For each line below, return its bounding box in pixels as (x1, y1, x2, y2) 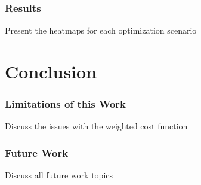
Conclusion (5, 59, 97, 83)
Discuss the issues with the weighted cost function (5, 120, 188, 132)
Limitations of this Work (5, 96, 126, 111)
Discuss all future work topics (5, 169, 113, 181)
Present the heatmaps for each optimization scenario (5, 24, 197, 37)
